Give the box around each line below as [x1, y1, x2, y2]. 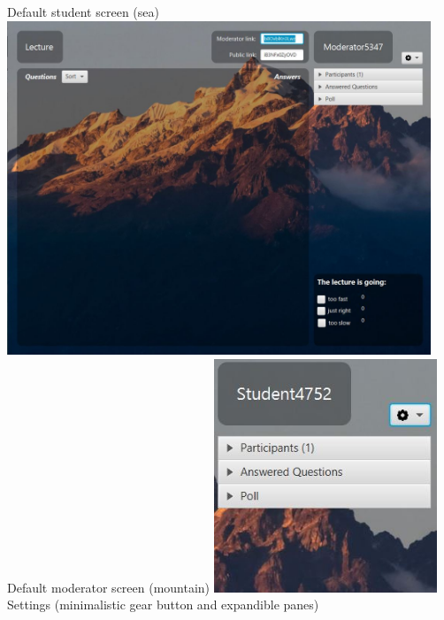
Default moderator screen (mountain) [7, 578, 211, 596]
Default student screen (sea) [7, 3, 159, 20]
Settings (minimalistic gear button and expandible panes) [7, 595, 319, 614]
